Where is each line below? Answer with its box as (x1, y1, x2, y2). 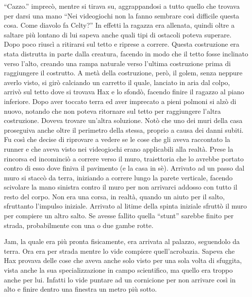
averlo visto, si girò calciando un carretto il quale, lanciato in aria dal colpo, (4, 77, 230, 87)
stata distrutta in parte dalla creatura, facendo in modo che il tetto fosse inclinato (4, 48, 248, 58)
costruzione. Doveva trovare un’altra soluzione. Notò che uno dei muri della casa (4, 115, 243, 125)
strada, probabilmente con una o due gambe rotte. (4, 220, 153, 230)
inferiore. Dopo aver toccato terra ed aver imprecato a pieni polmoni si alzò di (4, 96, 236, 106)
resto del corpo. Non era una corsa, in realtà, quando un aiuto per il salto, (4, 191, 225, 201)
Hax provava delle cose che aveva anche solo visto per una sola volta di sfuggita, (4, 255, 242, 265)
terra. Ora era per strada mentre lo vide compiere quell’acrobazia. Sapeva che (4, 245, 235, 256)
